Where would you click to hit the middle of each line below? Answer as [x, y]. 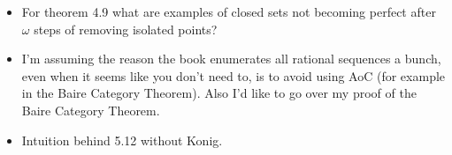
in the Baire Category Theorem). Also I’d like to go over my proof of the [219, 93]
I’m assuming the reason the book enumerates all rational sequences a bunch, [231, 59]
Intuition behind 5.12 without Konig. [122, 140]
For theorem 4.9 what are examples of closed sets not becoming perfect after [229, 11]
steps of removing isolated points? [126, 29]
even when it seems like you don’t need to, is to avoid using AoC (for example [234, 75]
